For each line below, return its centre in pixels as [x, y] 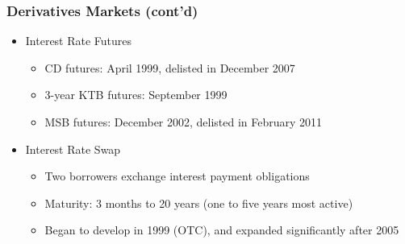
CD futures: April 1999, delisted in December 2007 [170, 67]
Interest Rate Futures [79, 41]
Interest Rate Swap [73, 149]
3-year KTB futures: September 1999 [136, 95]
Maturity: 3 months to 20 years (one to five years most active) [199, 203]
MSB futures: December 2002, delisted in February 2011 [184, 122]
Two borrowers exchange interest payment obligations [177, 176]
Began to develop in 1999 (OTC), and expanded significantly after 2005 [222, 230]
